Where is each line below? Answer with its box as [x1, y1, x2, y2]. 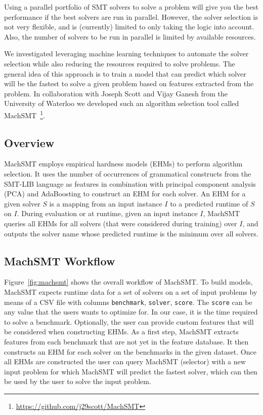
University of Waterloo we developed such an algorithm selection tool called [4, 98, 239, 109]
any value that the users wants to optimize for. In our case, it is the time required [4, 306, 258, 317]
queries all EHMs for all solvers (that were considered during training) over [4, 218, 237, 228]
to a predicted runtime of [170, 198, 248, 209]
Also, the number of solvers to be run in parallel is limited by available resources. [4, 31, 256, 42]
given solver [4, 198, 40, 209]
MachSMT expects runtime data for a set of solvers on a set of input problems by [4, 286, 257, 297]
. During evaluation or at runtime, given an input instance [17, 208, 198, 219]
